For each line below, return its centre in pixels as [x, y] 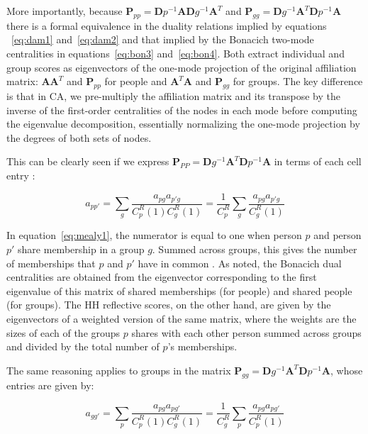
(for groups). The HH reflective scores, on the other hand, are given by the [169, 305]
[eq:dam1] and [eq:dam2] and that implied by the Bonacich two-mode [163, 39]
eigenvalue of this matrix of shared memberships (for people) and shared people [179, 290]
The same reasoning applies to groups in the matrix [119, 370]
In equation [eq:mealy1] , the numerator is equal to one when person [154, 235]
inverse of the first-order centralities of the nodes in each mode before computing [182, 110]
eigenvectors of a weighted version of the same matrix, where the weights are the [182, 318]
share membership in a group [81, 249]
